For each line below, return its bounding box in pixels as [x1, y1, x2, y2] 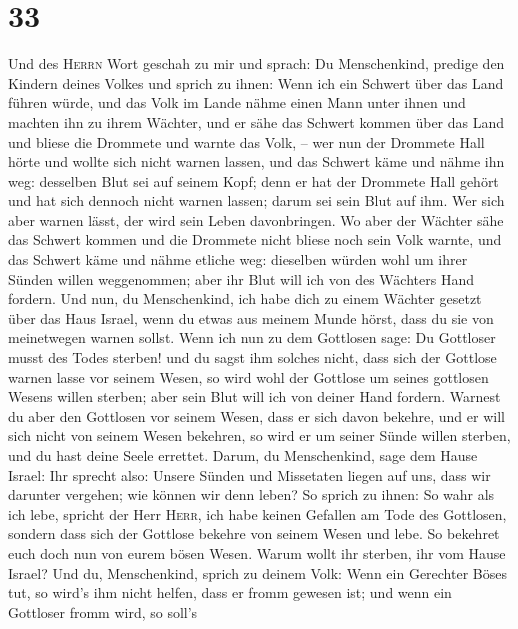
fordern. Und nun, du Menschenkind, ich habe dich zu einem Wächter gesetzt [8, 288, 482, 309]
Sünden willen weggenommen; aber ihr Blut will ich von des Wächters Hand [8, 268, 474, 289]
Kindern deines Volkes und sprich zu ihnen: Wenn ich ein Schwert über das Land [8, 72, 504, 93]
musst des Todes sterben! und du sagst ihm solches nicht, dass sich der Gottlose [8, 347, 497, 368]
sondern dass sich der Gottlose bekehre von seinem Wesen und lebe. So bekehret [8, 523, 500, 544]
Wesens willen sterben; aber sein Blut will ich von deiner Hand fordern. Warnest [8, 386, 501, 407]
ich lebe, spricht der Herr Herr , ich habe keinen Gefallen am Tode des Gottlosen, [8, 503, 507, 524]
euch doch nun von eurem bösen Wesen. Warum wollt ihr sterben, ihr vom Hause [8, 542, 506, 563]
